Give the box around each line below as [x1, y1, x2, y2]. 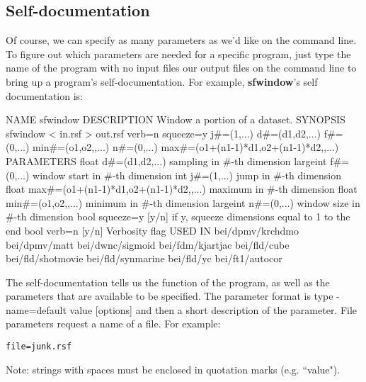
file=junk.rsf [6, 342, 72, 352]
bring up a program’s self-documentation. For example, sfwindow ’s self [6, 74, 318, 89]
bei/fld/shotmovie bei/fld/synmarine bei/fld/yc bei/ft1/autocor [6, 251, 282, 266]
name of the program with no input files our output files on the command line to [6, 60, 357, 75]
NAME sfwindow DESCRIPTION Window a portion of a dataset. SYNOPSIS [6, 112, 345, 127]
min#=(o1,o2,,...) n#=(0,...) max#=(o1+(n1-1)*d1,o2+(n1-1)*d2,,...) [33, 140, 339, 155]
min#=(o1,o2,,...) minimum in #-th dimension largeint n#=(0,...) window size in [6, 195, 360, 210]
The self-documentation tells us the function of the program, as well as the [6, 274, 330, 289]
